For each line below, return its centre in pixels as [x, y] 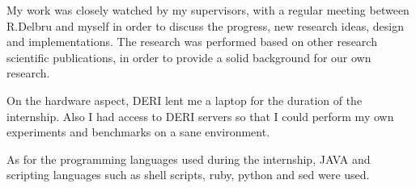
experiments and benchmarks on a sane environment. [138, 132]
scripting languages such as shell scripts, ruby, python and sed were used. [188, 175]
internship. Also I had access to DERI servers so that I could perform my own [200, 116]
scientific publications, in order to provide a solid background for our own [189, 57]
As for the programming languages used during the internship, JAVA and [189, 159]
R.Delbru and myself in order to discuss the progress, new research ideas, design [205, 25]
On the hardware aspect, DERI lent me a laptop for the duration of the [185, 100]
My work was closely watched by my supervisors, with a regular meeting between [208, 10]
